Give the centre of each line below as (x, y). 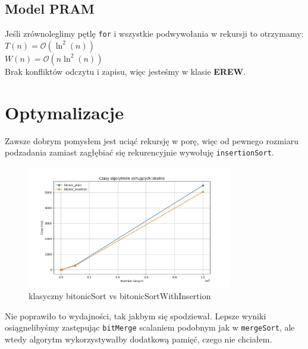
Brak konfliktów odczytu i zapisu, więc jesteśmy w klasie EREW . (125, 71)
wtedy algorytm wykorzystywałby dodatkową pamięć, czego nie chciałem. (139, 339)
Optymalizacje (64, 112)
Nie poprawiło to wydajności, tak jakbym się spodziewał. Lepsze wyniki (136, 315)
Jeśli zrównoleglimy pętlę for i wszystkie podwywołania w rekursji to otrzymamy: (154, 34)
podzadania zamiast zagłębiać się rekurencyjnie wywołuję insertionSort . (139, 152)
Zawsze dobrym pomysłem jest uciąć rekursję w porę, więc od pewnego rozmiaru (152, 140)
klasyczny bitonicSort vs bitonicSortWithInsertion (120, 295)
